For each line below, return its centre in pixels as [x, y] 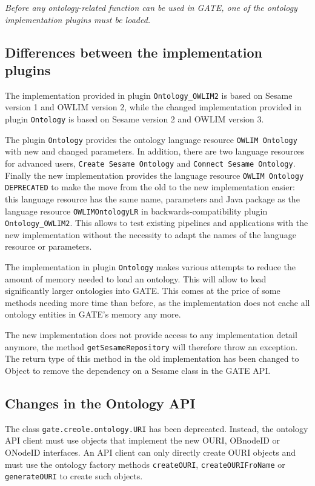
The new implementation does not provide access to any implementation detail [151, 335]
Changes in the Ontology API [100, 403]
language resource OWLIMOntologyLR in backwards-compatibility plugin [136, 211]
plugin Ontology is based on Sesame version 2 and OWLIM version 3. [134, 119]
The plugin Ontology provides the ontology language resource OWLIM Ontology [151, 139]
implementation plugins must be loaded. [78, 19]
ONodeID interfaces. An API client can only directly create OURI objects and [150, 452]
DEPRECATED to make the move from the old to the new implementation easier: [150, 187]
